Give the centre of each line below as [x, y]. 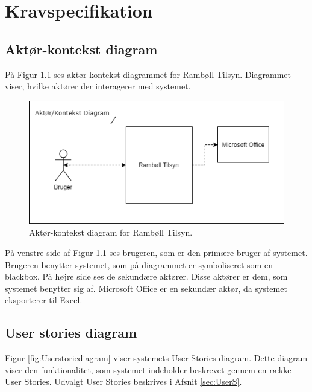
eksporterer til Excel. [44, 300]
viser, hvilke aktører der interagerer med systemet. [98, 86]
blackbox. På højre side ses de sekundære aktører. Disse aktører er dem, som [146, 276]
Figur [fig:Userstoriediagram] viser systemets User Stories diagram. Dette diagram [156, 358]
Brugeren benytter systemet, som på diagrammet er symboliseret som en [139, 264]
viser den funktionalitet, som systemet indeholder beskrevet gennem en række [148, 369]
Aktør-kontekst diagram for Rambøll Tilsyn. [111, 232]
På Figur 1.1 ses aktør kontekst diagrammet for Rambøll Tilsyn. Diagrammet [148, 74]
